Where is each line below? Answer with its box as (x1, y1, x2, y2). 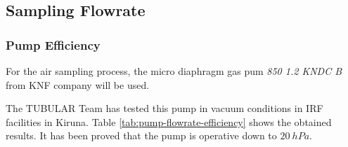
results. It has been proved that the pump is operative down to (6, 128, 277, 143)
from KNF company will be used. (6, 77, 150, 92)
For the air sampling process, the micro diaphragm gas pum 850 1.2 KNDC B (6, 64, 342, 78)
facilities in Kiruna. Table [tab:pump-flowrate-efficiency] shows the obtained (6, 114, 332, 129)
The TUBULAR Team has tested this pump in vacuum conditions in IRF (6, 101, 323, 115)
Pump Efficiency (6, 36, 101, 53)
